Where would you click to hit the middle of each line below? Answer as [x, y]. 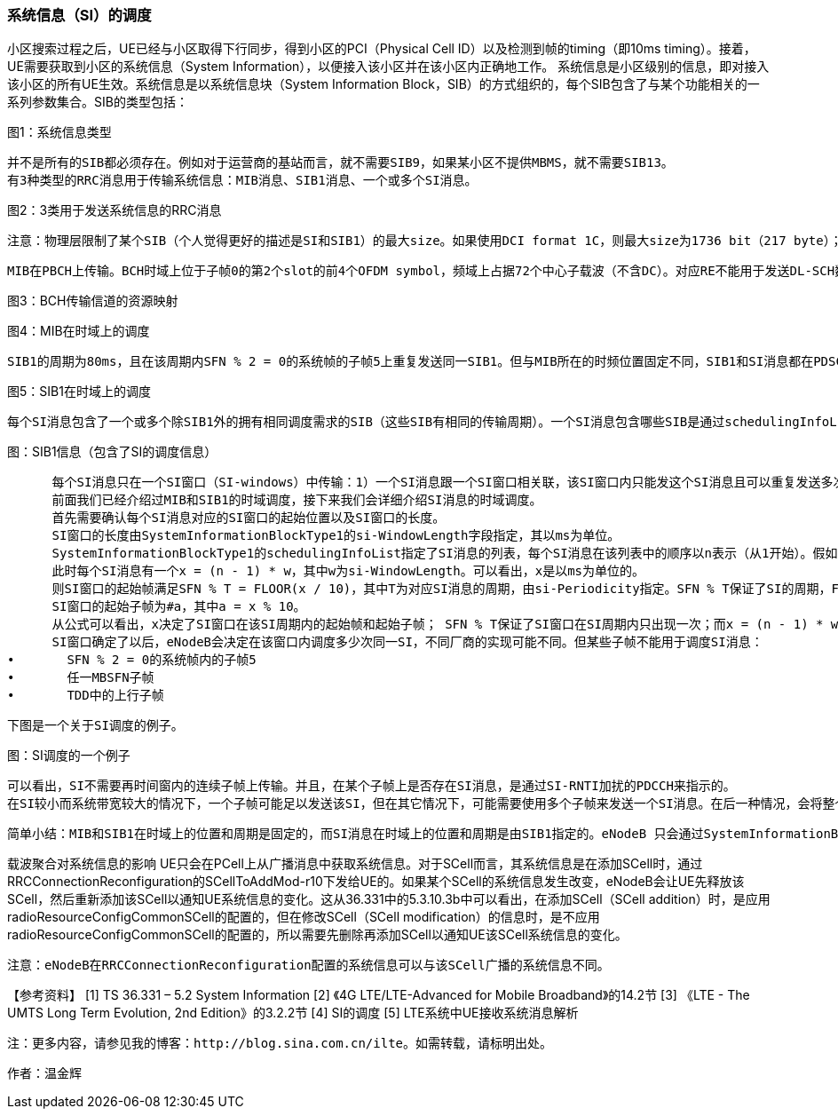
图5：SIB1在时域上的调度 [79, 392]
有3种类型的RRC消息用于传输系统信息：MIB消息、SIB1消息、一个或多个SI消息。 [242, 181]
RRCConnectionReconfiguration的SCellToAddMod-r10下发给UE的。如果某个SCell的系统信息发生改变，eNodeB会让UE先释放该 [376, 882]
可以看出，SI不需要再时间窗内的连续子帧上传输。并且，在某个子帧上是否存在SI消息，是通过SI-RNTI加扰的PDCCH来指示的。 [372, 786]
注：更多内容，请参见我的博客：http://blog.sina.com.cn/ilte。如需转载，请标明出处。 [280, 1044]
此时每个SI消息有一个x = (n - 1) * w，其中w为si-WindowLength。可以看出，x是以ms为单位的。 [348, 571]
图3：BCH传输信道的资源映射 [93, 301]
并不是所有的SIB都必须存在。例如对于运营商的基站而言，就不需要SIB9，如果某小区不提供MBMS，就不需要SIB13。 [340, 163]
